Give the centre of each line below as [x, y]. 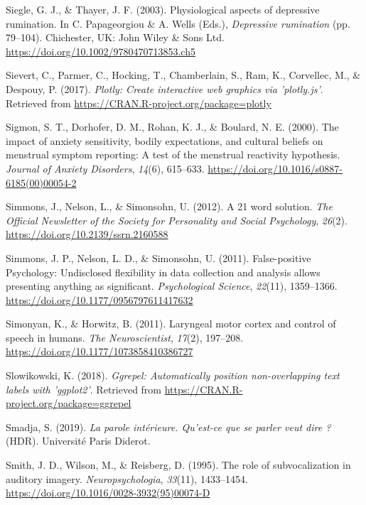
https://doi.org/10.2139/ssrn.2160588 [87, 234]
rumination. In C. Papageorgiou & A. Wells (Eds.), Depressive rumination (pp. [178, 23]
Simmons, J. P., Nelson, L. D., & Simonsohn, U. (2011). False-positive [158, 257]
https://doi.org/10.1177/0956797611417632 [99, 299]
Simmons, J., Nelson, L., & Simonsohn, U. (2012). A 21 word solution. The [169, 206]
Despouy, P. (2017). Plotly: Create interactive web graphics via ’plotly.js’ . [165, 88]
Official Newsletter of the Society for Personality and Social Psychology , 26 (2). [177, 220]
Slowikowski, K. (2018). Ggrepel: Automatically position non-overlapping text [173, 375]
